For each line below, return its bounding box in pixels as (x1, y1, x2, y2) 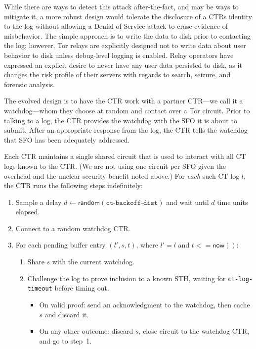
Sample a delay (15, 197, 62, 207)
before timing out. (54, 283, 109, 293)
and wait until (166, 197, 209, 207)
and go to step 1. (39, 335, 92, 346)
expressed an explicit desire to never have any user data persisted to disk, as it (4, 59, 242, 70)
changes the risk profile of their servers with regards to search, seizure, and (4, 69, 231, 80)
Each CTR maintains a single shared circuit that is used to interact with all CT (4, 151, 246, 161)
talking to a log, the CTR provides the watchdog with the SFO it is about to (4, 115, 237, 125)
